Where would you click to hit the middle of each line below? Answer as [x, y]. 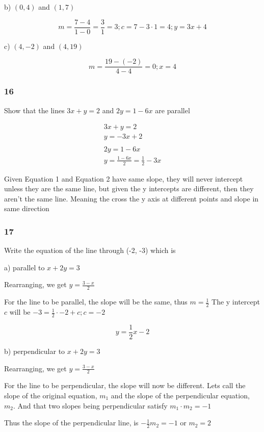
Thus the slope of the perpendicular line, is [71, 423]
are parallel [173, 110]
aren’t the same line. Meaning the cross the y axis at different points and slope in [131, 198]
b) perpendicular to [35, 351]
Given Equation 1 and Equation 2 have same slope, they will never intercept [124, 178]
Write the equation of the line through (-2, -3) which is [90, 250]
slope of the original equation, [51, 395]
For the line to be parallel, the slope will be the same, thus [96, 302]
